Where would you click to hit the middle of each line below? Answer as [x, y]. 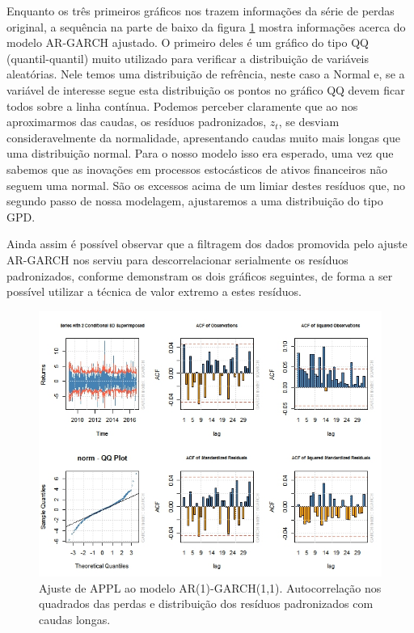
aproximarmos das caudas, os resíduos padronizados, [137, 122]
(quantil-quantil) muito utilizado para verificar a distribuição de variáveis [188, 58]
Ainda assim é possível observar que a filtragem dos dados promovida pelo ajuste [207, 244]
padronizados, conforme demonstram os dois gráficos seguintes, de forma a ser [200, 275]
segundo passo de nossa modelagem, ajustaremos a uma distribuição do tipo [195, 201]
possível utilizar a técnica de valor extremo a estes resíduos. [154, 291]
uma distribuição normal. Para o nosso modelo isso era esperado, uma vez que [200, 153]
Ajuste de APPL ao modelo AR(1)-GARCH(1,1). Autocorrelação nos [210, 587]
